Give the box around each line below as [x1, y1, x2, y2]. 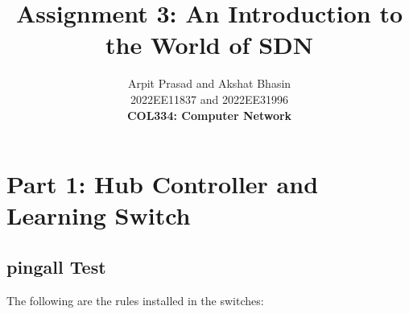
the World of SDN [105, 28, 313, 61]
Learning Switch [6, 199, 191, 232]
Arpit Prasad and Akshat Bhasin [127, 75, 291, 92]
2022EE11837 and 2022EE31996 [130, 90, 289, 107]
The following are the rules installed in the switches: [6, 291, 264, 308]
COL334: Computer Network [126, 106, 292, 123]
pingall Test [6, 254, 106, 279]
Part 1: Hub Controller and [6, 167, 319, 200]
